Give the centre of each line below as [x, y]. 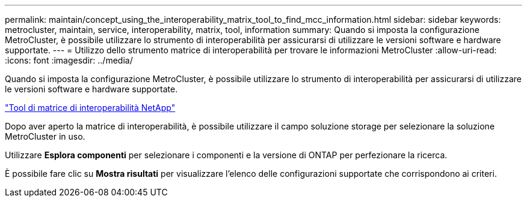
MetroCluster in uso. [45, 136]
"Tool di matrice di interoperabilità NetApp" [90, 108]
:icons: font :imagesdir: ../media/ [69, 60]
